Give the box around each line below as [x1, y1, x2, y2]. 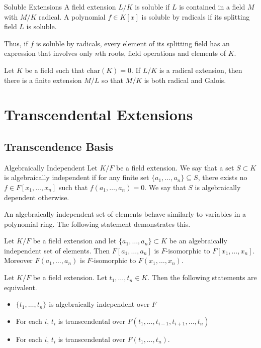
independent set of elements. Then [4, 245, 110, 255]
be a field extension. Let [33, 272, 107, 283]
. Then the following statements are [147, 272, 257, 283]
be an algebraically [169, 235, 227, 246]
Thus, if [4, 38, 28, 48]
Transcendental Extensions [4, 104, 193, 125]
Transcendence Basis [4, 138, 114, 154]
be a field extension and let [33, 235, 117, 246]
